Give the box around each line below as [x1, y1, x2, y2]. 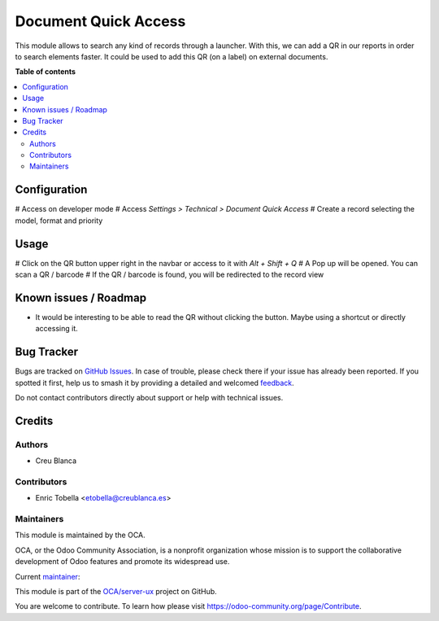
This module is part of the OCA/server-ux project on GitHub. [15, 587, 217, 597]
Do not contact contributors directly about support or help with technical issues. [15, 393, 284, 403]
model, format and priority [15, 216, 103, 225]
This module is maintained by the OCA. [15, 530, 146, 540]
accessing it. [35, 324, 78, 334]
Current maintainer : [15, 571, 80, 581]
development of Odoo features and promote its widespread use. [15, 557, 230, 566]
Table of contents [15, 67, 76, 77]
